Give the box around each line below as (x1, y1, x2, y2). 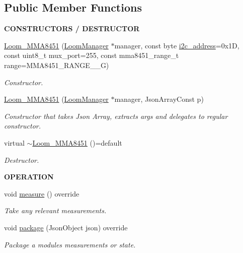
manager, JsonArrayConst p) (114, 94, 204, 104)
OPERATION (4, 171, 54, 182)
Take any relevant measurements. (4, 205, 107, 216)
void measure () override (4, 188, 79, 199)
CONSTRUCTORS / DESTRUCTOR (4, 23, 140, 34)
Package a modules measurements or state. (4, 239, 136, 249)
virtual (4, 137, 25, 148)
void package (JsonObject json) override (4, 222, 128, 232)
